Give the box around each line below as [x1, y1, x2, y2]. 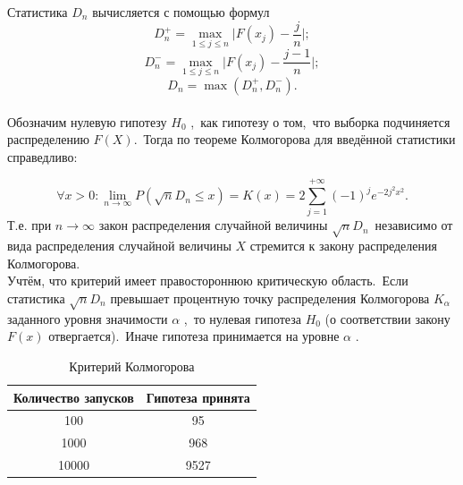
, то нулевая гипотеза [183, 309, 301, 328]
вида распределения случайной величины [7, 236, 231, 255]
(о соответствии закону [324, 309, 450, 328]
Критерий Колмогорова [69, 356, 195, 375]
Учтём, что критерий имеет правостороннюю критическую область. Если [7, 271, 408, 290]
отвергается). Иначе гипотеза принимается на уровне [48, 327, 340, 345]
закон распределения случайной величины [98, 216, 328, 234]
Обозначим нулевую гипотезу [7, 112, 167, 131]
